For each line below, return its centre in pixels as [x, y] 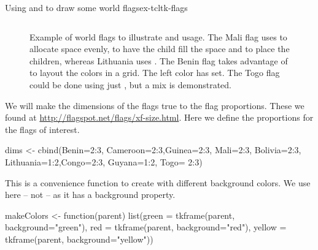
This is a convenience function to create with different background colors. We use [158, 182]
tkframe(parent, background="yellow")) [79, 239]
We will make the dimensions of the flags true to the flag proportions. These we [155, 105]
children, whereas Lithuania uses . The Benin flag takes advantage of [159, 60]
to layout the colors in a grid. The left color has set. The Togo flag [155, 73]
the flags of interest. [42, 129]
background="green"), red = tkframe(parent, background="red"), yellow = [146, 227]
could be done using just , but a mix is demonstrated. [130, 84]
